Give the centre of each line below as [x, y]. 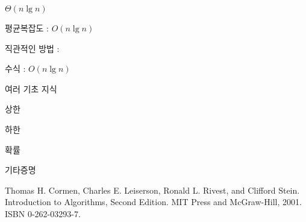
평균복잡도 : [27, 28]
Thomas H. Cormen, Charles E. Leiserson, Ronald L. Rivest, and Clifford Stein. [152, 190]
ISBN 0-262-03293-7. [43, 213]
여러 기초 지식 [31, 88]
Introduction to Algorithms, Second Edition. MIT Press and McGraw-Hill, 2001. [153, 202]
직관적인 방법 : [32, 48]
